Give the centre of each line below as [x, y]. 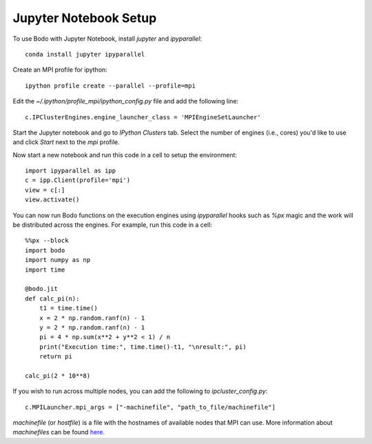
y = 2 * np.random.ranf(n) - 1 [92, 327]
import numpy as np [58, 260]
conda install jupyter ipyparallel [85, 54]
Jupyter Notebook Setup [85, 18]
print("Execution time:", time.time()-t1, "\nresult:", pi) [143, 347]
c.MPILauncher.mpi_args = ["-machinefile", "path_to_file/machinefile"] [150, 407]
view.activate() [52, 200]
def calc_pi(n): [52, 299]
